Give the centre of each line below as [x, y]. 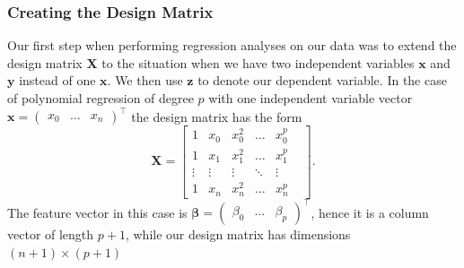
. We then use [145, 80]
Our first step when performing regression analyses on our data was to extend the [232, 45]
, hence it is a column [370, 212]
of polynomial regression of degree [101, 98]
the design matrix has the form [217, 116]
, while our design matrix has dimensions [238, 234]
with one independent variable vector [311, 98]
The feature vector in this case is [97, 212]
